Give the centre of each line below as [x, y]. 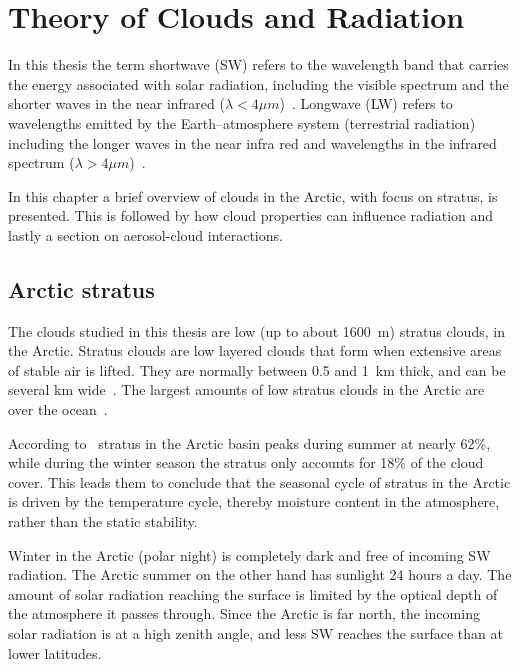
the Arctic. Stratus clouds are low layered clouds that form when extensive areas [255, 350]
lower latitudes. [55, 652]
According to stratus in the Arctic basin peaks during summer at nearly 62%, [249, 442]
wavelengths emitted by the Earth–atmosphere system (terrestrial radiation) [242, 122]
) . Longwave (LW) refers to [366, 103]
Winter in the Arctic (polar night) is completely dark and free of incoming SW [249, 554]
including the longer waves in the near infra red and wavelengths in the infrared [252, 142]
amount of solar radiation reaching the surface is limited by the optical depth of [253, 593]
